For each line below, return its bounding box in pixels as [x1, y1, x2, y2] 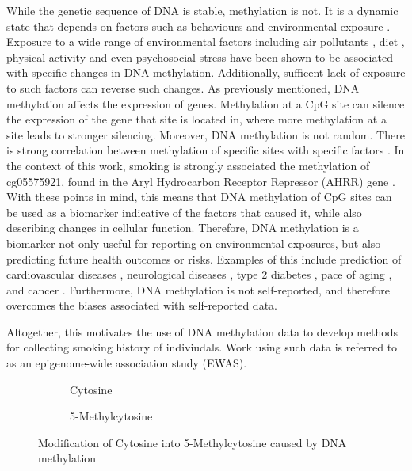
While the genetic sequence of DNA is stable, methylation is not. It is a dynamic [6, 2, 399, 18]
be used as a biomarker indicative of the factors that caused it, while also [6, 203, 362, 220]
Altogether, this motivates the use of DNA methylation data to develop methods [6, 323, 399, 340]
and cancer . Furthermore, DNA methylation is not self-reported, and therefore [6, 281, 390, 298]
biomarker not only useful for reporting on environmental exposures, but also [6, 234, 381, 251]
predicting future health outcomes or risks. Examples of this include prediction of [6, 250, 402, 267]
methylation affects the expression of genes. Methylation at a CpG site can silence [6, 95, 405, 112]
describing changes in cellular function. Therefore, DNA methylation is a [6, 219, 359, 236]
